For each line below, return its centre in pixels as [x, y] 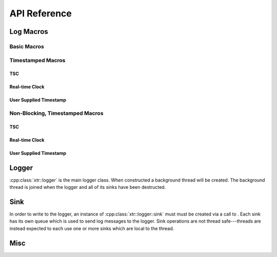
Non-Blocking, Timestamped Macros [56, 113]
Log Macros [29, 32]
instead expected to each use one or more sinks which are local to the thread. [92, 228]
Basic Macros [27, 46]
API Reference [41, 13]
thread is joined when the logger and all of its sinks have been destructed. [88, 187]
